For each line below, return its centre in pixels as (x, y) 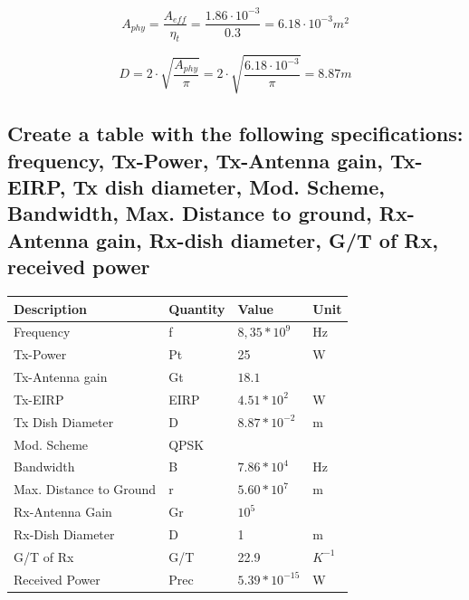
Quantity (197, 308)
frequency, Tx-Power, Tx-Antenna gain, (195, 160)
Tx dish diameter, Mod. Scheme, (229, 187)
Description (51, 308)
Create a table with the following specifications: (235, 133)
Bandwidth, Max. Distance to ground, (190, 213)
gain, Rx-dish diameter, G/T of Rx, (267, 239)
